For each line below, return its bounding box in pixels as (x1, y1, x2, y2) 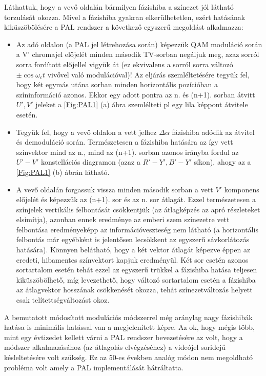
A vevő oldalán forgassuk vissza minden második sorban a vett (16, 184, 213, 194)
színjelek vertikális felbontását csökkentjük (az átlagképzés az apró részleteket (16, 204, 260, 214)
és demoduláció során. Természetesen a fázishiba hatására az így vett (16, 136, 233, 147)
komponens (224, 184, 259, 194)
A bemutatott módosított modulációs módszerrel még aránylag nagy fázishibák (4, 311, 253, 322)
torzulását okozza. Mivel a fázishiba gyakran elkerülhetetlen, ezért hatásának (4, 11, 245, 22)
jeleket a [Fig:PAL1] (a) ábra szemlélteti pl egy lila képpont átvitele (35, 99, 248, 110)
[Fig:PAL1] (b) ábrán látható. (16, 166, 110, 177)
